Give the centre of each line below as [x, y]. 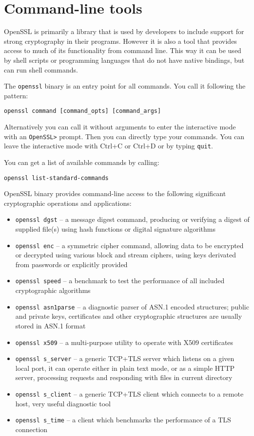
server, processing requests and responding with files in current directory [124, 377]
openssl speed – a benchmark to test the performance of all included [120, 281]
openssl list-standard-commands [56, 178]
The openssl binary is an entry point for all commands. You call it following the [125, 86]
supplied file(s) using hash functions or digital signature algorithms [116, 229]
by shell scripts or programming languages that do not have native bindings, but [124, 60]
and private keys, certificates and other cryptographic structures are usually [129, 316]
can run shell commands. [41, 69]
